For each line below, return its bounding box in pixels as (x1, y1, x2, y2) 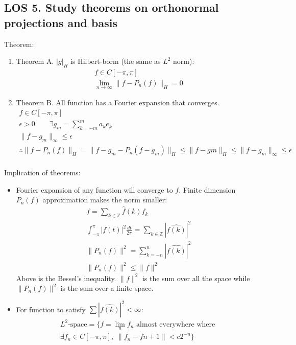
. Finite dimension (179, 184, 236, 195)
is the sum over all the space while (142, 272, 250, 283)
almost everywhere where (136, 320, 215, 328)
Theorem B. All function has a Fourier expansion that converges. (16, 97, 219, 108)
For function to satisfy (16, 304, 86, 314)
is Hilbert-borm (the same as (70, 56, 161, 66)
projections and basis (4, 14, 117, 30)
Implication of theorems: (4, 167, 81, 178)
